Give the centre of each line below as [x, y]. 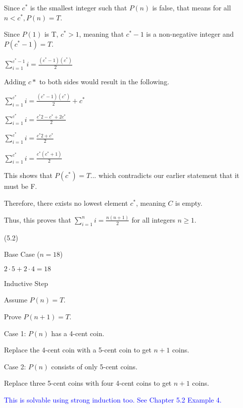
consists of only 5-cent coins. [94, 366]
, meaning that [101, 34]
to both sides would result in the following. [104, 81]
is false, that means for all [192, 7]
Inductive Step [26, 283]
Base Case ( [22, 254]
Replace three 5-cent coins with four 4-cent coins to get [88, 383]
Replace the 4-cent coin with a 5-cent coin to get [78, 350]
